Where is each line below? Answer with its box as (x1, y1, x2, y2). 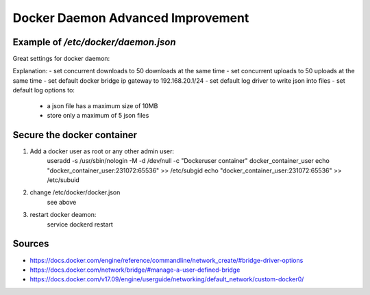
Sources (12, 238, 49, 250)
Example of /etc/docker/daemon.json (12, 36, 176, 48)
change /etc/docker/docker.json (29, 188, 121, 196)
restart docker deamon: (29, 211, 97, 219)
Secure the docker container (12, 129, 137, 140)
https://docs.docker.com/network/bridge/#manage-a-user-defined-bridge (29, 266, 241, 274)
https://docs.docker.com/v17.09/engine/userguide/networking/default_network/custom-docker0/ (29, 275, 304, 283)
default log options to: (12, 86, 75, 94)
